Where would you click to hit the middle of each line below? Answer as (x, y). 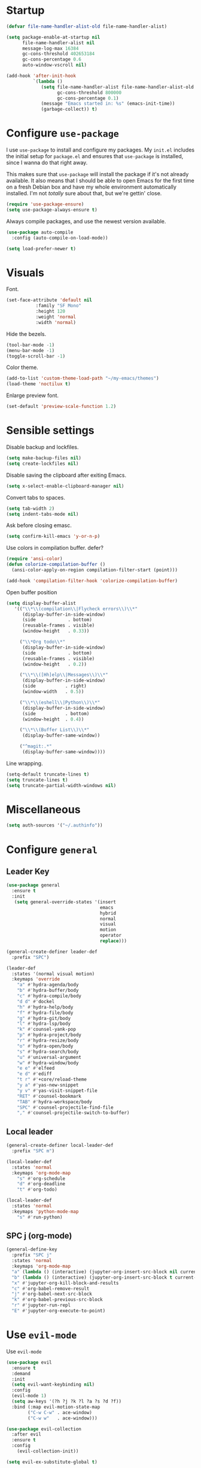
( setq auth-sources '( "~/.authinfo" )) (54, 825)
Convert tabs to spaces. (36, 497)
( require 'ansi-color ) (34, 559)
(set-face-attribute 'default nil (49, 300)
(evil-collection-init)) (48, 1451)
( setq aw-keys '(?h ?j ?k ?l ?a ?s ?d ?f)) (66, 1402)
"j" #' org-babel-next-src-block (52, 1294)
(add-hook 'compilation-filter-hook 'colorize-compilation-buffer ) (92, 581)
